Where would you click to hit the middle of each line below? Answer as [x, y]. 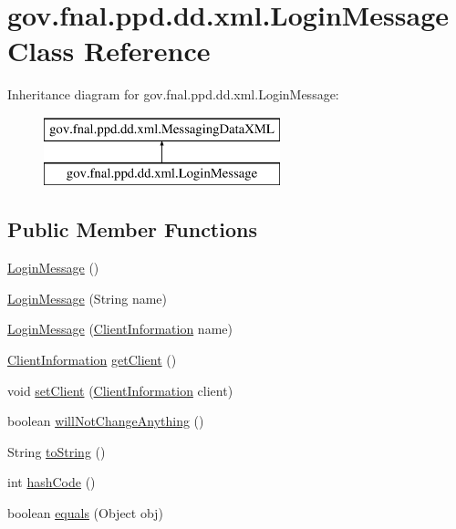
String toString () [57, 451]
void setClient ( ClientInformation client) [120, 390]
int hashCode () [52, 482]
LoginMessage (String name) [88, 298]
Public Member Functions [132, 229]
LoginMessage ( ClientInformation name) [120, 329]
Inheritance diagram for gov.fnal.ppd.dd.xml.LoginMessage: [173, 94]
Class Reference [109, 51]
